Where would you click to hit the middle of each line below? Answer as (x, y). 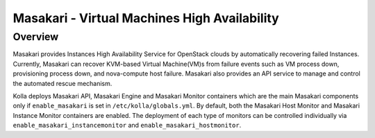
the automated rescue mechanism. (62, 83)
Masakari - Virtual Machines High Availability (146, 18)
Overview (36, 37)
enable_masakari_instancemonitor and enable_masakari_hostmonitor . (127, 126)
